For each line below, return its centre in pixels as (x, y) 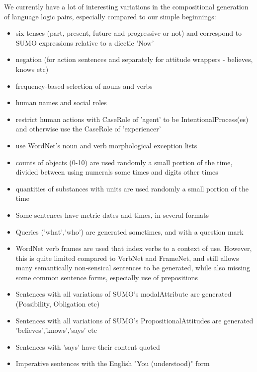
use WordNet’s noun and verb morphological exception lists (106, 145)
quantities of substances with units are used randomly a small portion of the (132, 188)
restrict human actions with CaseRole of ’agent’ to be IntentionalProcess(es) (132, 119)
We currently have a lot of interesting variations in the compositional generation (126, 6)
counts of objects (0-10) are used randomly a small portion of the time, (124, 162)
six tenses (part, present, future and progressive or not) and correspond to (129, 33)
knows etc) (32, 69)
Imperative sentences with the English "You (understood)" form (113, 363)
